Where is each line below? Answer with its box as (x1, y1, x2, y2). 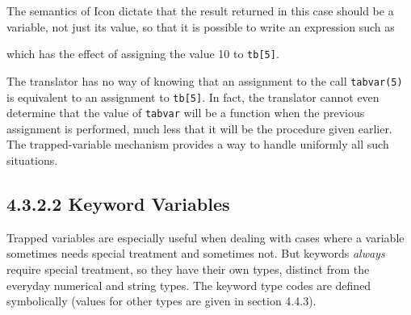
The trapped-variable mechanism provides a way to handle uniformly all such (6, 136, 389, 153)
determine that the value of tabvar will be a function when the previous (6, 104, 365, 121)
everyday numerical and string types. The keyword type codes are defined (6, 276, 371, 293)
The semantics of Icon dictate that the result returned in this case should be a (6, 2, 394, 19)
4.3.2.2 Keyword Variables (6, 191, 230, 216)
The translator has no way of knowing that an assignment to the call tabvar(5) (6, 72, 403, 89)
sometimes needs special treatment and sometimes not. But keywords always (6, 245, 385, 262)
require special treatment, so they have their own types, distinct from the (6, 260, 370, 277)
